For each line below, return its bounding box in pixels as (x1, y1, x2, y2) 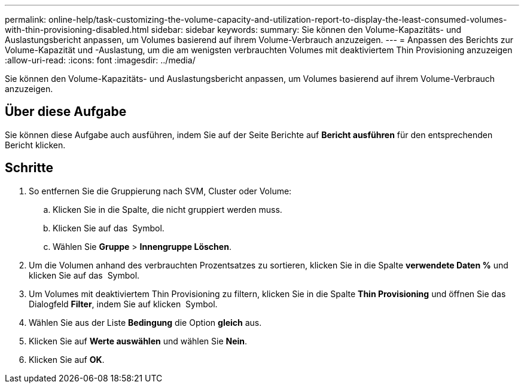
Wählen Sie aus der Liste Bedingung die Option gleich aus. (29, 317, 262, 328)
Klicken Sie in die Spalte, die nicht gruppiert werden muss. (53, 204, 282, 215)
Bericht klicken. (5, 139, 66, 150)
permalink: (5, 14, 47, 25)
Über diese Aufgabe (5, 104, 127, 120)
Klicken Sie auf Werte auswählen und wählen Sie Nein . (29, 335, 248, 346)
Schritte (5, 160, 53, 176)
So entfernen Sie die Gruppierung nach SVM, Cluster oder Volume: (29, 185, 292, 196)
